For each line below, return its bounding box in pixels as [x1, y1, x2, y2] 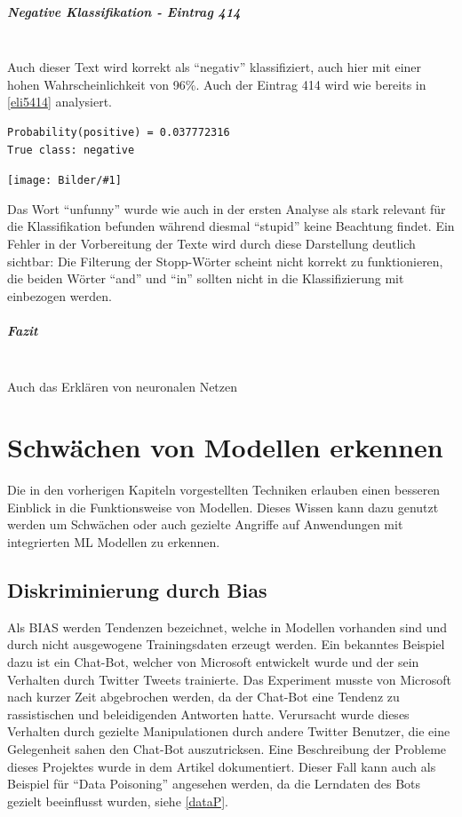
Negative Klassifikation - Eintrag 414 [7, 2, 241, 20]
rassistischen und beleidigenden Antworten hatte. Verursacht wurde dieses [7, 704, 410, 723]
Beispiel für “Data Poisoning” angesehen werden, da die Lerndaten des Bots [7, 774, 421, 793]
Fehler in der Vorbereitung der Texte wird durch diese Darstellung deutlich [7, 234, 416, 252]
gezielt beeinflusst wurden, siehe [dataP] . [7, 791, 229, 810]
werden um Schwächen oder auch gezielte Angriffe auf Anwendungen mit [7, 515, 403, 534]
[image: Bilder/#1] [7, 174, 122, 187]
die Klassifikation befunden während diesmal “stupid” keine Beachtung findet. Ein [7, 217, 455, 235]
